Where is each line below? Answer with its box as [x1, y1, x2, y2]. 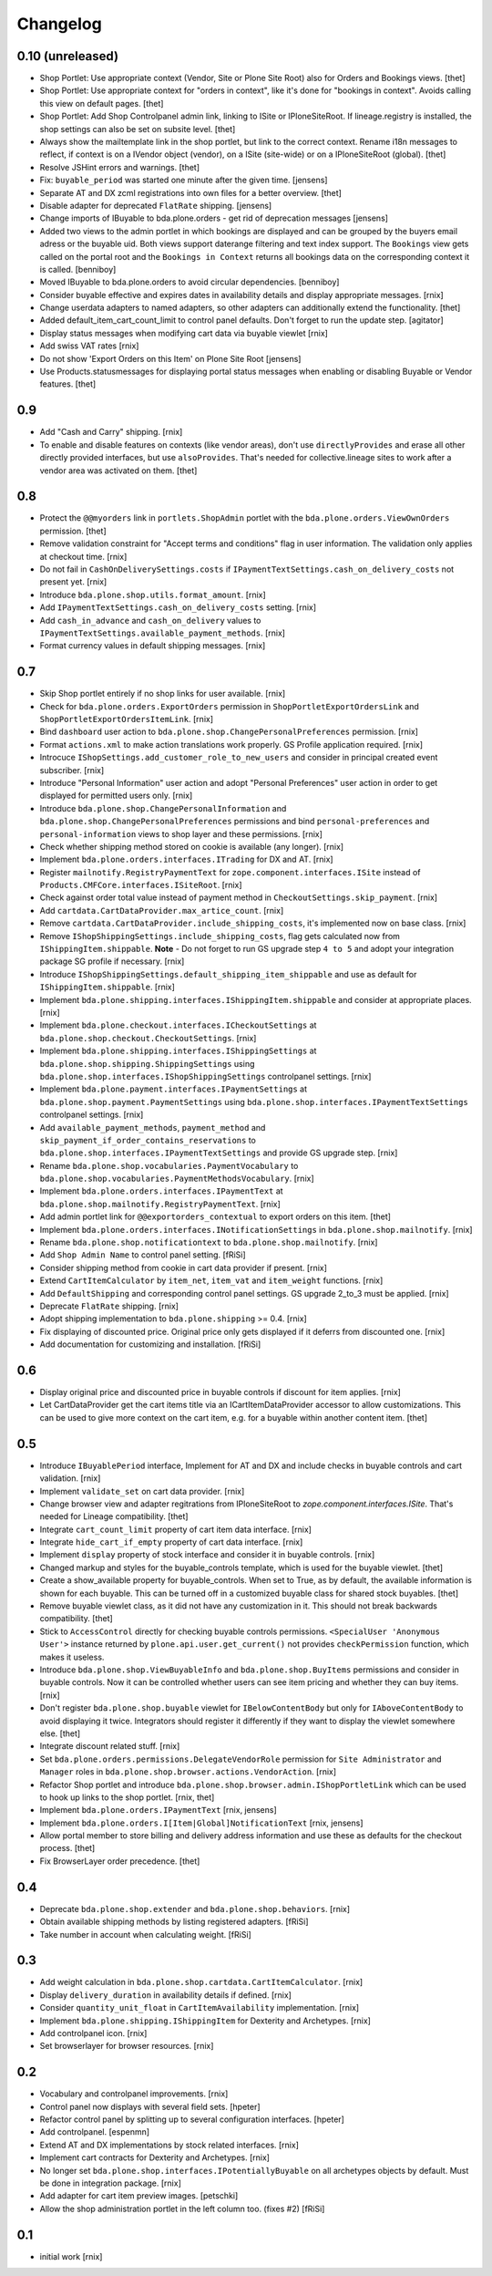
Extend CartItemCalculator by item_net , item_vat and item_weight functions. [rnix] [39, 1275, 384, 1286]
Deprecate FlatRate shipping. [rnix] [39, 1300, 179, 1311]
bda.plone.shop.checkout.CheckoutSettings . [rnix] [39, 1032, 257, 1043]
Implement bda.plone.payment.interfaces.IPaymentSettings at [39, 1083, 308, 1094]
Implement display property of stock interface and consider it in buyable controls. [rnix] [39, 1549, 375, 1560]
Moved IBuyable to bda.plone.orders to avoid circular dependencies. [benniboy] [39, 276, 340, 287]
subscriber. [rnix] [39, 764, 105, 775]
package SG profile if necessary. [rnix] [39, 956, 185, 967]
